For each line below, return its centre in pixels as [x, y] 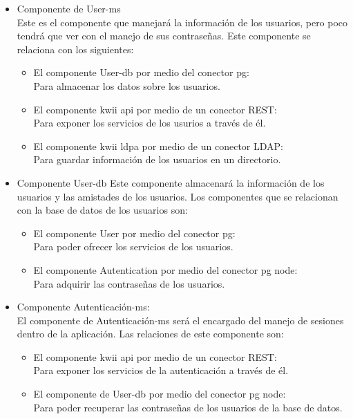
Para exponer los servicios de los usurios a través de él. [150, 123]
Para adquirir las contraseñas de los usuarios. [129, 283]
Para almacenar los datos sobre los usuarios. [127, 85]
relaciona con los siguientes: [75, 49]
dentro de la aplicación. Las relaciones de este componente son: [150, 334]
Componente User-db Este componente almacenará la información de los [171, 182]
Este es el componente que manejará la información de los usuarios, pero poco [182, 22]
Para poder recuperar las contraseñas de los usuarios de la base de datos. [188, 407]
